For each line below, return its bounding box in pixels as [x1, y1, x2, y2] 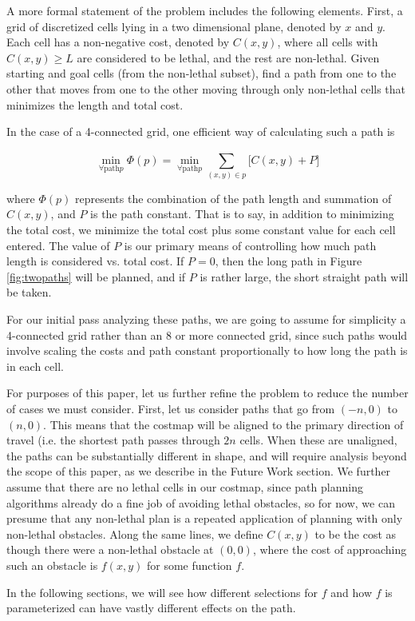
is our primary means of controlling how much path [124, 237, 377, 253]
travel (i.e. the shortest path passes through [6, 432, 220, 448]
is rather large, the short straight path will [200, 268, 409, 285]
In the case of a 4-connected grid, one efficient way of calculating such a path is [6, 123, 395, 140]
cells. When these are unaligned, [239, 432, 397, 448]
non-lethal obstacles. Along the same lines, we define [6, 525, 263, 542]
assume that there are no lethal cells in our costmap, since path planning [6, 478, 363, 495]
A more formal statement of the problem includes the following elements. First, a [6, 2, 403, 18]
